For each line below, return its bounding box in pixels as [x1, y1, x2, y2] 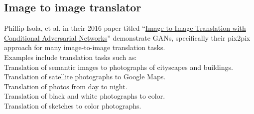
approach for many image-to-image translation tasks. [4, 42, 165, 53]
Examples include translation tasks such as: [4, 52, 137, 62]
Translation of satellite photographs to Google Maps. [4, 71, 166, 82]
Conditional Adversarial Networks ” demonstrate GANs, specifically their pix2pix [4, 32, 251, 43]
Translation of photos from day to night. [4, 81, 127, 91]
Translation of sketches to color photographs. [4, 100, 141, 111]
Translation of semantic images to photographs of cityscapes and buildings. [4, 61, 233, 72]
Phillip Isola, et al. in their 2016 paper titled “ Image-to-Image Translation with [4, 23, 246, 33]
